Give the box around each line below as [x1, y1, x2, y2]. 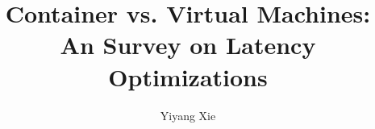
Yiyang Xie [160, 106, 216, 123]
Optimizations [108, 60, 268, 93]
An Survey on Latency [60, 28, 316, 61]
